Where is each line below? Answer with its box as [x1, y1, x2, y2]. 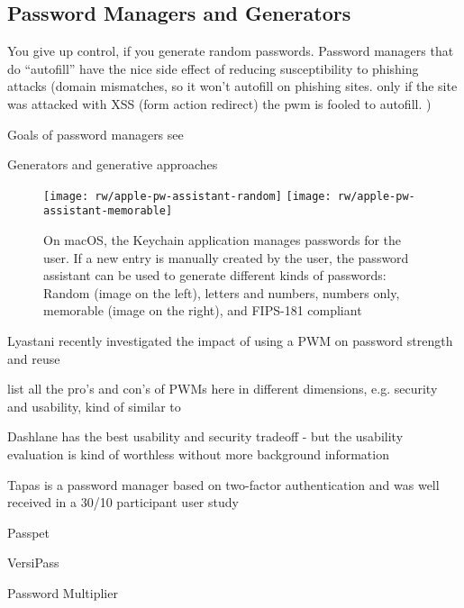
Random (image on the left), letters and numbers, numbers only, [43, 283, 400, 302]
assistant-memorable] [43, 204, 173, 218]
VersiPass [7, 553, 59, 572]
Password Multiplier [7, 583, 118, 602]
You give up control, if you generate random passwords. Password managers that [7, 41, 454, 60]
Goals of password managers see [7, 124, 184, 143]
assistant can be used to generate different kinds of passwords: [43, 266, 387, 285]
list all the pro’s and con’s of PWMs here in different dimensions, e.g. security [7, 379, 438, 398]
